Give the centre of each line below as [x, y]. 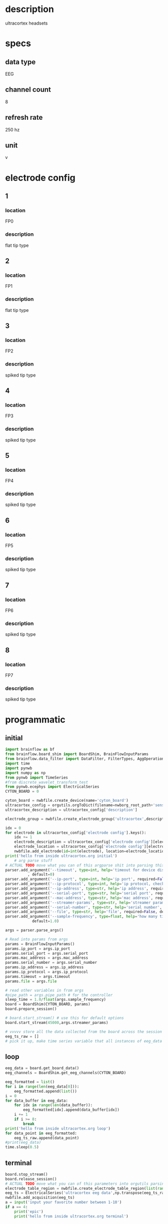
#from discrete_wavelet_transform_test [47, 782]
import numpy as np [25, 773]
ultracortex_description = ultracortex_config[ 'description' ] [71, 810]
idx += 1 [23, 837]
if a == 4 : [16, 1207]
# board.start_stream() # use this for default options [64, 1018]
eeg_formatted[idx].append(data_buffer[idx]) [71, 1110]
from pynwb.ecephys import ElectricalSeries [52, 787]
